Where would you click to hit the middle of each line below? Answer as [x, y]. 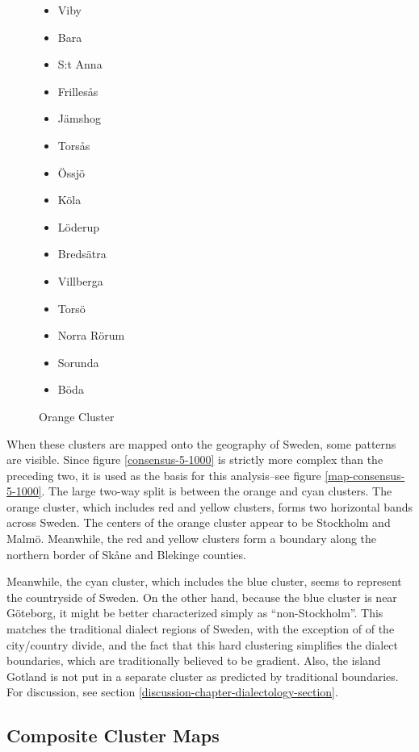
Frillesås [78, 91]
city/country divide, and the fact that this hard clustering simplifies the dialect [203, 644]
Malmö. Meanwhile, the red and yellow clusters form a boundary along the [192, 539]
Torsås [74, 145]
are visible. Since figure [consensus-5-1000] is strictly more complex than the [195, 460]
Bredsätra [82, 254]
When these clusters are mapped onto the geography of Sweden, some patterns [201, 443]
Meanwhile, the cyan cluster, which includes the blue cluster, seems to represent [204, 581]
